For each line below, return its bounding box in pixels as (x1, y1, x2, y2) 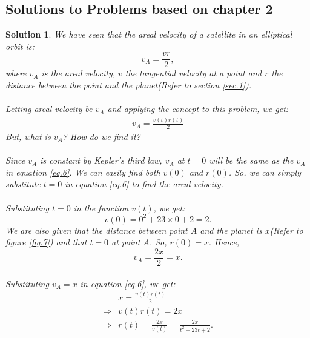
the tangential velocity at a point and (125, 67, 262, 79)
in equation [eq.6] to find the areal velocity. (65, 177, 223, 190)
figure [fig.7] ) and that (5, 236, 87, 248)
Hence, (214, 236, 240, 248)
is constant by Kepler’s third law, (40, 154, 162, 167)
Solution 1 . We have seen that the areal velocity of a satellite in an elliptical (5, 28, 292, 41)
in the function (73, 201, 129, 214)
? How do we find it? (62, 130, 140, 142)
